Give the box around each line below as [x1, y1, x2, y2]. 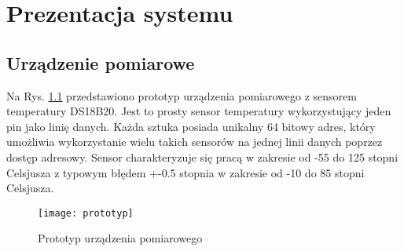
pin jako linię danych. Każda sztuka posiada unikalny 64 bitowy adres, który [6, 118, 376, 134]
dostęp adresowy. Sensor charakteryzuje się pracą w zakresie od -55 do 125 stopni [6, 148, 398, 165]
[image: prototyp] [38, 207, 134, 219]
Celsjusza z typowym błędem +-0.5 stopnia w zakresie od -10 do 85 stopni [6, 164, 365, 180]
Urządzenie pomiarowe [6, 50, 195, 75]
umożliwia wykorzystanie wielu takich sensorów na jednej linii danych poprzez [6, 133, 383, 150]
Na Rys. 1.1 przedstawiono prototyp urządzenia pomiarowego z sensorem [6, 87, 357, 104]
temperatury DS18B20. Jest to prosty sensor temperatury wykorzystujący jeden [6, 103, 391, 119]
